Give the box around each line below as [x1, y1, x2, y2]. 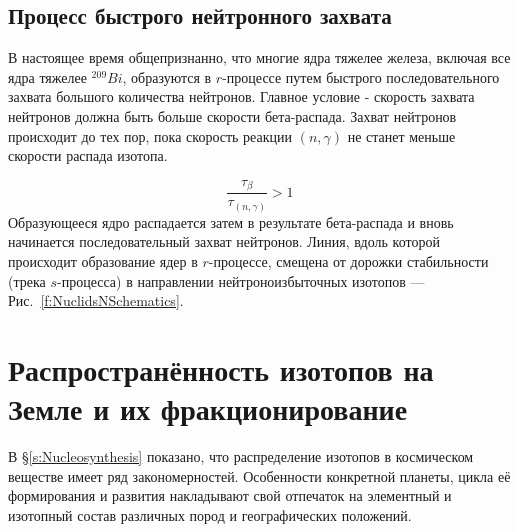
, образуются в [122, 66, 212, 87]
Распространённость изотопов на [8, 348, 434, 389]
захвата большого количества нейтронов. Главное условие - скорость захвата [8, 86, 475, 107]
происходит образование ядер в [8, 250, 198, 271]
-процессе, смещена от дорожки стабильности [208, 250, 489, 271]
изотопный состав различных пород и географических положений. [8, 504, 412, 525]
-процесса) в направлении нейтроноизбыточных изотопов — [57, 270, 425, 291]
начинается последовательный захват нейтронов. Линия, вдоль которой [8, 231, 440, 252]
